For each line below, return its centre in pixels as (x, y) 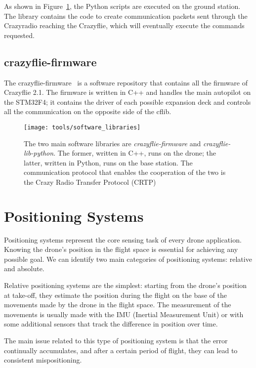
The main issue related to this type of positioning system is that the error (116, 341)
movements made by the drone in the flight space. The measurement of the (118, 305)
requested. (19, 35)
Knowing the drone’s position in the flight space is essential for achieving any (121, 249)
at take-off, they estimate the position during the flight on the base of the (115, 295)
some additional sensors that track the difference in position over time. (111, 324)
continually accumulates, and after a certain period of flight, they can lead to (121, 350)
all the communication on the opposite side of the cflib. (88, 111)
